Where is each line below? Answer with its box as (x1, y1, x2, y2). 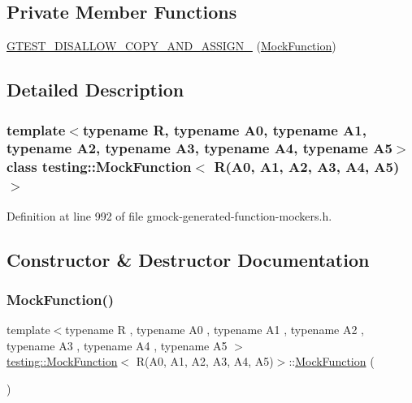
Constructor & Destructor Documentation (7, 247, 370, 272)
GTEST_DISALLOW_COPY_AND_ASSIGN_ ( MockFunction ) (7, 37, 336, 54)
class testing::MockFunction (7, 156, 192, 177)
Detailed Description (7, 77, 184, 102)
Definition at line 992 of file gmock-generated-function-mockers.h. (7, 207, 332, 224)
